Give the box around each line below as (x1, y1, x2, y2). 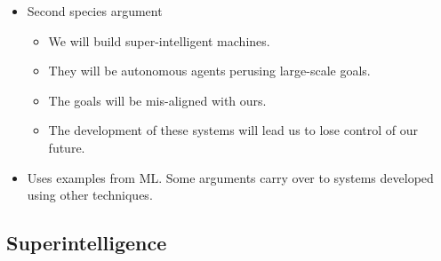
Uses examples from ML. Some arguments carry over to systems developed (27, 168, 434, 186)
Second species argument (27, 2, 163, 20)
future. (48, 138, 85, 156)
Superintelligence (6, 229, 167, 257)
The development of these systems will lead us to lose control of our (48, 121, 419, 139)
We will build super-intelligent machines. (48, 31, 270, 50)
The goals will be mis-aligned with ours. (48, 91, 267, 109)
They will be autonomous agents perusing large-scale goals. (48, 61, 371, 80)
